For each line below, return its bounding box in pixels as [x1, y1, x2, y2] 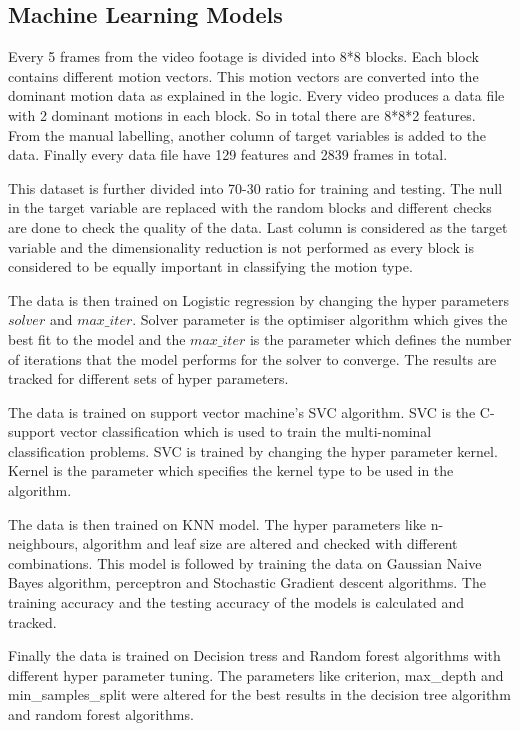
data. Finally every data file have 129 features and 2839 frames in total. [8, 144, 448, 165]
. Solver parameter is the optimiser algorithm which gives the [132, 309, 508, 330]
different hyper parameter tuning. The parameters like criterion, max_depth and [8, 664, 504, 685]
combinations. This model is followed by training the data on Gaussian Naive [8, 552, 482, 573]
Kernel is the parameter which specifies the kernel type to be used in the [8, 460, 454, 481]
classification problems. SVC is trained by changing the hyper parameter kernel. [8, 440, 498, 461]
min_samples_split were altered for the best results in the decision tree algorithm [8, 684, 511, 705]
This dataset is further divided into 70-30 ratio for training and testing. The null [8, 177, 503, 198]
